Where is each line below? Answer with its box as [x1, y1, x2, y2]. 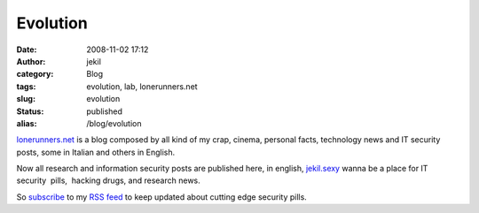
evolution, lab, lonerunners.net [86, 80, 199, 92]
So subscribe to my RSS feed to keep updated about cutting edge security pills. [16, 191, 308, 202]
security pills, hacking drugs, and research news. [16, 175, 201, 186]
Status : [16, 106, 44, 117]
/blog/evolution [86, 118, 142, 128]
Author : [16, 56, 46, 66]
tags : [16, 80, 36, 92]
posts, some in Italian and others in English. [16, 147, 176, 157]
